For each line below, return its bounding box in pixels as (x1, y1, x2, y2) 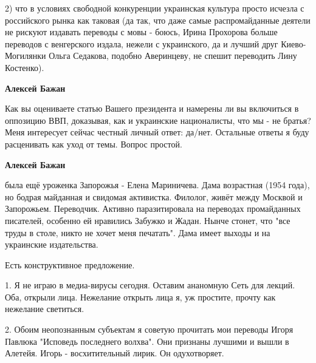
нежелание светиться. (5, 302, 84, 315)
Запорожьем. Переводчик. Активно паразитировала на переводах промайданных (5, 202, 301, 215)
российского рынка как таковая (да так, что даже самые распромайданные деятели (5, 13, 311, 26)
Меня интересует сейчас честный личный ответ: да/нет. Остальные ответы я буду (5, 126, 309, 138)
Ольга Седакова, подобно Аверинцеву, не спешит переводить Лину (49, 49, 297, 62)
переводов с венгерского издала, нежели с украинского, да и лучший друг (5, 37, 278, 50)
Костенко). (5, 61, 44, 73)
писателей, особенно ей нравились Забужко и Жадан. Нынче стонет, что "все (5, 214, 290, 226)
